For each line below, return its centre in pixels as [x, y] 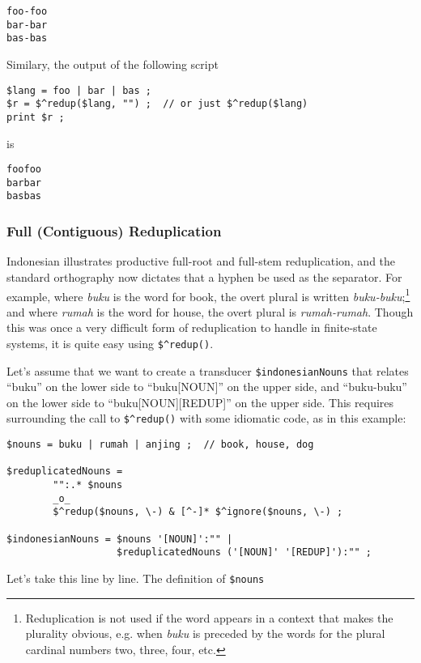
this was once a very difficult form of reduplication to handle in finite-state [192, 327]
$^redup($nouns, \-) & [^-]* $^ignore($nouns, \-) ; [198, 512]
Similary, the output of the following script [113, 64]
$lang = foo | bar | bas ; [79, 90]
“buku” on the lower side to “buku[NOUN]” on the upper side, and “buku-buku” [207, 387]
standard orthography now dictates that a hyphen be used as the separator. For [204, 276]
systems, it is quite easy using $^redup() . [110, 343]
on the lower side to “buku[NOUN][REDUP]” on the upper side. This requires [200, 402]
